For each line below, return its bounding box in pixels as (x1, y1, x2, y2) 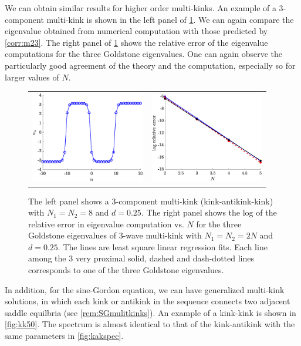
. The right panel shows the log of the (141, 206, 277, 219)
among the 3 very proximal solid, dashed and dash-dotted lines (28, 252, 255, 264)
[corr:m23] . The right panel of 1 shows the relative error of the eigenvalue (5, 36, 268, 48)
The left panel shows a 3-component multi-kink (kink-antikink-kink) (28, 194, 273, 207)
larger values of (5, 70, 59, 83)
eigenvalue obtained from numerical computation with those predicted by (5, 25, 268, 37)
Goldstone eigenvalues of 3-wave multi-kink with (28, 229, 202, 241)
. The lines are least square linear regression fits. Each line (58, 240, 268, 253)
